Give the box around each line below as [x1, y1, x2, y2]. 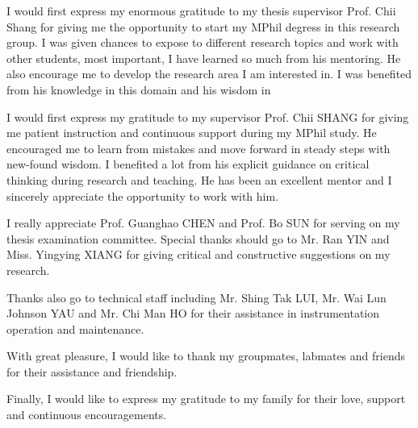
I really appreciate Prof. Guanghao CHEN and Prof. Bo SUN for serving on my [6, 214, 400, 231]
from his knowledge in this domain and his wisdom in [6, 81, 271, 98]
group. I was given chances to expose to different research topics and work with [6, 34, 399, 51]
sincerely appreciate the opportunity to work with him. [6, 187, 279, 204]
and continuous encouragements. [6, 406, 167, 423]
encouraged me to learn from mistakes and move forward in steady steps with [6, 139, 391, 156]
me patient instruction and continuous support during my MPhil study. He [6, 124, 377, 141]
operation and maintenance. [6, 320, 144, 337]
